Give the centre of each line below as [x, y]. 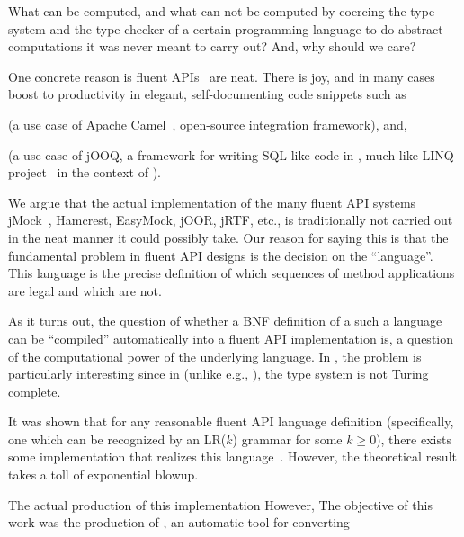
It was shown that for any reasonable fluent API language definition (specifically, [231, 421]
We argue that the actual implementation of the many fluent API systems [212, 202]
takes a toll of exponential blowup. [103, 474]
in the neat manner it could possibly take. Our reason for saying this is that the [228, 237]
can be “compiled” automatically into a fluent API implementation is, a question [231, 338]
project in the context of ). [85, 172]
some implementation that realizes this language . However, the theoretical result [232, 456]
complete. [35, 391]
